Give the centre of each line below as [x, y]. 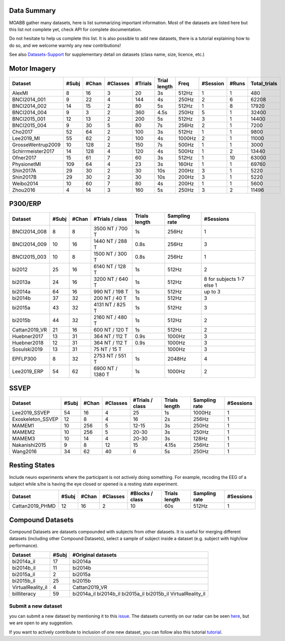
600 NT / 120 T [111, 330]
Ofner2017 [24, 158]
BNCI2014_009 [29, 244]
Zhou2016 [24, 190]
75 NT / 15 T [108, 349]
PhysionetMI [27, 164]
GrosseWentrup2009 [36, 144]
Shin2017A [24, 170]
